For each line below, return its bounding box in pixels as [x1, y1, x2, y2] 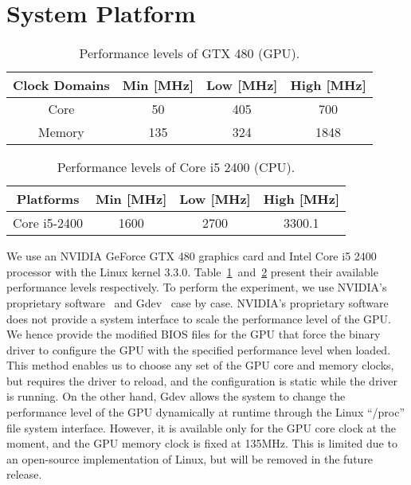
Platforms [16, 190, 80, 209]
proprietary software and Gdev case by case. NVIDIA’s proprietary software [6, 294, 389, 311]
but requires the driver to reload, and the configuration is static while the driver [6, 372, 397, 389]
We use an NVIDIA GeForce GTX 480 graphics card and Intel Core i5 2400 [6, 248, 377, 264]
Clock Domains [13, 76, 110, 95]
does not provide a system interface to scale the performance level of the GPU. [6, 310, 391, 327]
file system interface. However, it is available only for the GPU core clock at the [6, 419, 397, 436]
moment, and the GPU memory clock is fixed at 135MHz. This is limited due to [6, 435, 397, 452]
